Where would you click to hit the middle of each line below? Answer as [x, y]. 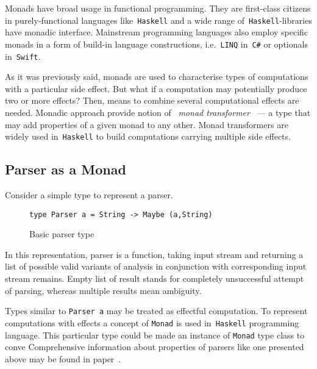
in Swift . [23, 56]
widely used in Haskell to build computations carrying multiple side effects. [148, 136]
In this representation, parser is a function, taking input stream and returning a [154, 254]
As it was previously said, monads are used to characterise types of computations [157, 77]
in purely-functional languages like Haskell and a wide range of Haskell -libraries [158, 20]
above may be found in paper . [63, 358]
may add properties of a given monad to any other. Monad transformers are [147, 124]
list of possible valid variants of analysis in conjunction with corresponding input [156, 266]
